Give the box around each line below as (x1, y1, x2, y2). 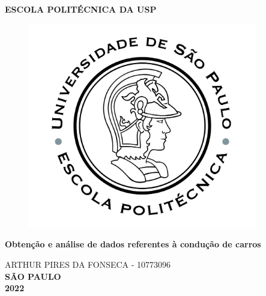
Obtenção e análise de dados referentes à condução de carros (5, 238, 261, 250)
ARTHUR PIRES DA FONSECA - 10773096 (5, 258, 171, 270)
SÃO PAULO (5, 270, 61, 282)
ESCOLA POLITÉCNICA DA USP (5, 3, 157, 15)
